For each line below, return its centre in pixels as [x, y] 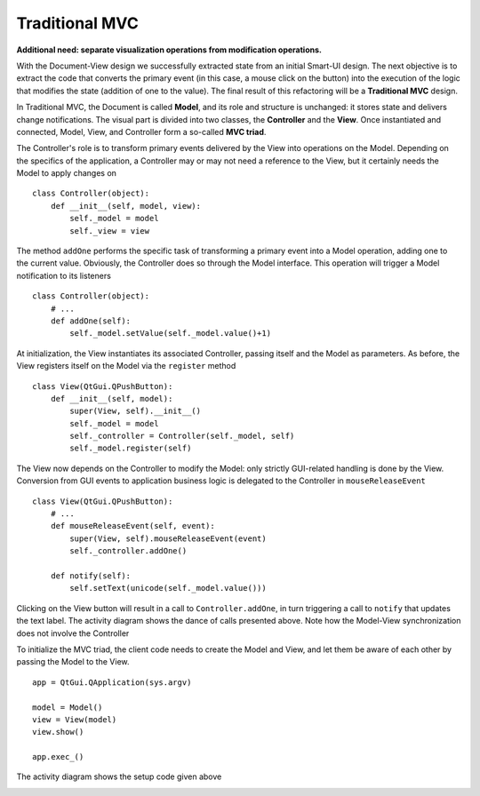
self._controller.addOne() [128, 551]
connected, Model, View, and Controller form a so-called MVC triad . [141, 131]
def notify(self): [91, 576]
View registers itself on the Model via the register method [126, 366]
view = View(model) [75, 719]
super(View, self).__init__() [136, 411]
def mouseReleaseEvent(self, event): [132, 526]
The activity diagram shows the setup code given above [119, 776]
